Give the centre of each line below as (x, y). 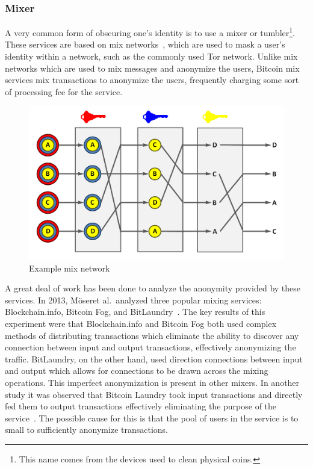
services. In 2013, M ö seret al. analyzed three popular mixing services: (133, 300)
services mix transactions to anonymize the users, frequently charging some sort (152, 80)
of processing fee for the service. (64, 91)
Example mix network (70, 268)
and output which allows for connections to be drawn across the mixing (137, 371)
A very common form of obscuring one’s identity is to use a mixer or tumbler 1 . (150, 32)
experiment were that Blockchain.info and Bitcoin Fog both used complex (141, 324)
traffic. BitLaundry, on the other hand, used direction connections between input (154, 359)
